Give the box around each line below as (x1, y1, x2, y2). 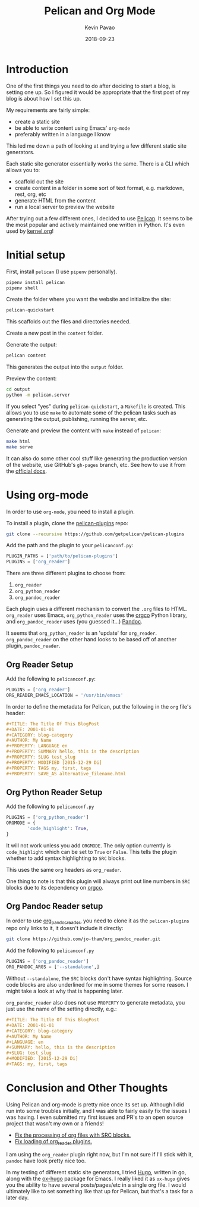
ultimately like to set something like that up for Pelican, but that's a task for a (6, 1187, 193, 1194)
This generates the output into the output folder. (6, 363, 124, 370)
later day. (6, 1194, 29, 1201)
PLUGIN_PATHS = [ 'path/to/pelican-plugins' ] (6, 553, 118, 559)
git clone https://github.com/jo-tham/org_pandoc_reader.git (6, 936, 161, 942)
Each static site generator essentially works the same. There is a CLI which (6, 160, 189, 167)
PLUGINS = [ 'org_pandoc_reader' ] (6, 959, 89, 965)
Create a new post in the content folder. (6, 329, 103, 337)
